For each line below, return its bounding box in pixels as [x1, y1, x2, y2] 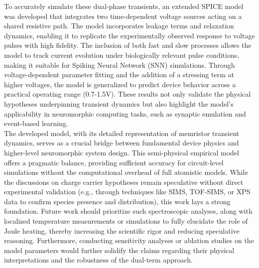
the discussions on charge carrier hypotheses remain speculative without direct [4, 176, 244, 187]
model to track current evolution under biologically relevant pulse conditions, [4, 49, 240, 60]
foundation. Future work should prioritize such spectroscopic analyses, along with [4, 206, 253, 216]
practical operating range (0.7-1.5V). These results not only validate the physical [4, 89, 251, 99]
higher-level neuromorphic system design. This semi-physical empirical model [4, 147, 239, 157]
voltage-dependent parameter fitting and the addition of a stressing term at [4, 69, 235, 80]
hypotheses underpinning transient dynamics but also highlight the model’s [4, 98, 234, 109]
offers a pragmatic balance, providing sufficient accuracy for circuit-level [4, 157, 224, 167]
